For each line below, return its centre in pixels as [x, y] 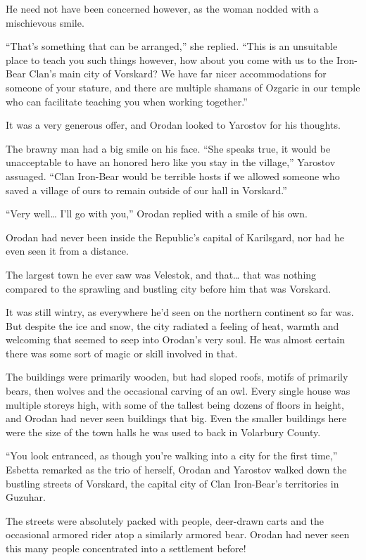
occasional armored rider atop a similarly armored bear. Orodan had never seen [178, 534]
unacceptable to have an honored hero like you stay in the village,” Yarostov [171, 162]
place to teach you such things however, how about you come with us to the [170, 59]
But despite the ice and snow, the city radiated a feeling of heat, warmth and [172, 325]
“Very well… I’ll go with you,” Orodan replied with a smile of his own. [157, 214]
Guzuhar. [26, 497]
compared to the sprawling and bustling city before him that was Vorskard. [169, 288]
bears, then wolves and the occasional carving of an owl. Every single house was [178, 391]
